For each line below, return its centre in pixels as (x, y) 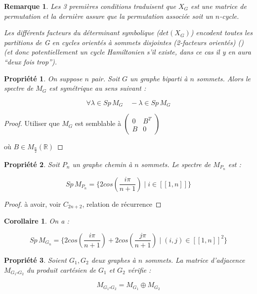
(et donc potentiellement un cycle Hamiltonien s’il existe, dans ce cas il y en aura (128, 52)
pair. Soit (106, 78)
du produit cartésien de (62, 269)
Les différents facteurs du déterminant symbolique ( (82, 32)
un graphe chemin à (102, 164)
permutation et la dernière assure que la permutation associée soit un (108, 16)
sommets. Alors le (223, 78)
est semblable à (98, 123)
